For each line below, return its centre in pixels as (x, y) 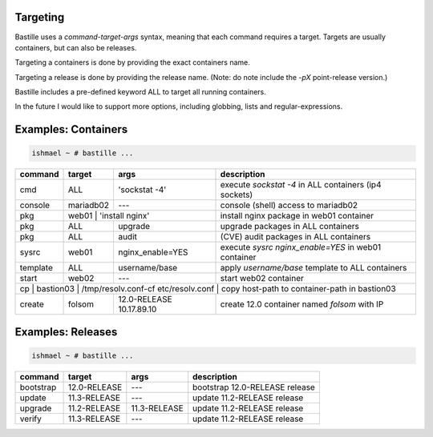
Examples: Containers (71, 129)
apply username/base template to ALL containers (314, 268)
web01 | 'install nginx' (109, 216)
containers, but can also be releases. (76, 47)
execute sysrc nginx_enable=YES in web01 (300, 247)
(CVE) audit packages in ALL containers (295, 237)
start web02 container (262, 279)
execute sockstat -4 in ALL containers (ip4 (301, 185)
